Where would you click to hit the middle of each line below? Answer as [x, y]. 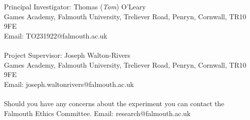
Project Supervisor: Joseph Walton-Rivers [67, 55]
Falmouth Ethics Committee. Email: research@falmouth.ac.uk [97, 113]
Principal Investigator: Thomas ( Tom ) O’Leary [75, 7]
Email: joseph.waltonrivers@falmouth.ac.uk [69, 84]
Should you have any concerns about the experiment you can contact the [114, 103]
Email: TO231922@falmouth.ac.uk [56, 35]
